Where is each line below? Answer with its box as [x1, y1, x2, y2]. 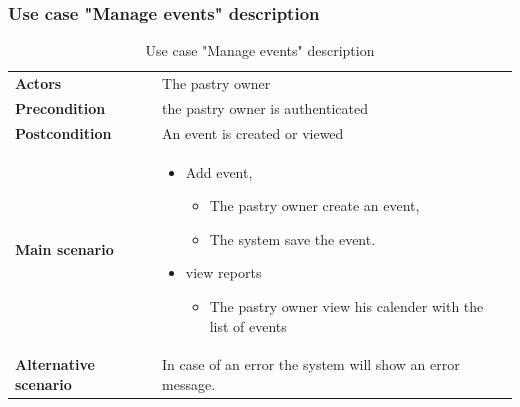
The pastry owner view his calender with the [209, 295, 484, 316]
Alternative [15, 354, 95, 375]
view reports [185, 262, 262, 283]
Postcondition [15, 122, 112, 143]
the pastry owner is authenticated [162, 97, 368, 118]
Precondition [15, 97, 106, 118]
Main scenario [15, 238, 114, 259]
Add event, [185, 161, 253, 182]
